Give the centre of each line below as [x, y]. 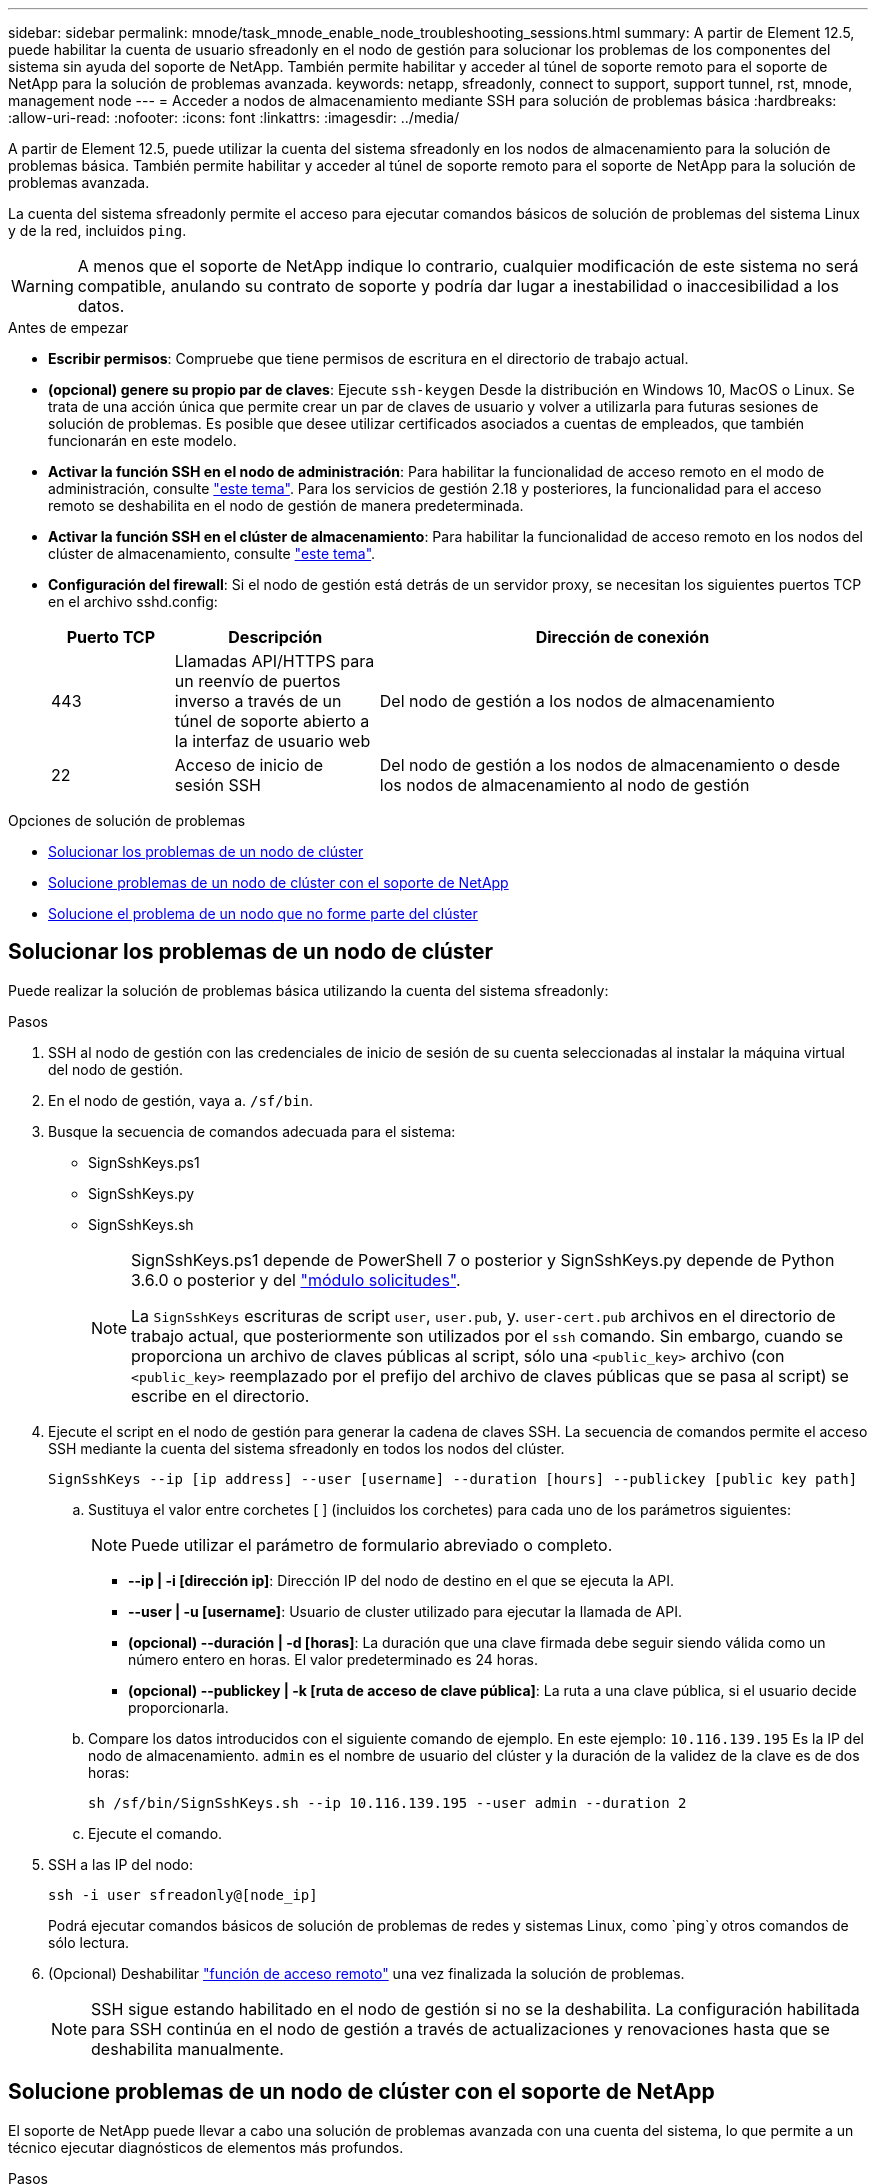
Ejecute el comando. [155, 1833]
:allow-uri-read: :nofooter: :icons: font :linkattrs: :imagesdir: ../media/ [234, 117]
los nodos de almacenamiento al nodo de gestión [564, 785]
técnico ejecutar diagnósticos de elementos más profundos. [206, 2147]
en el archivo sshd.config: [133, 601]
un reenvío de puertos [257, 681]
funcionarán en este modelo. [142, 440]
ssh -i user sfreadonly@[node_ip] [183, 1894]
